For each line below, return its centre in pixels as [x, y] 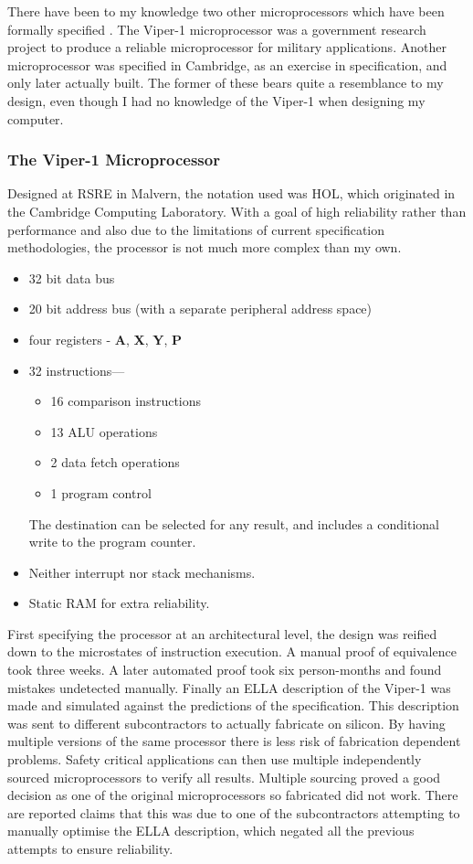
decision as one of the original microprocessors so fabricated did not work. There [233, 795]
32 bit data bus [72, 277]
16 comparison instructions [126, 401]
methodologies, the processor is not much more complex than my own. [205, 247]
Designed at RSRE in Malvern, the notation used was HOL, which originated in [231, 193]
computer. [36, 118]
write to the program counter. [112, 542]
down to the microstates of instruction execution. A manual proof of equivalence [232, 651]
